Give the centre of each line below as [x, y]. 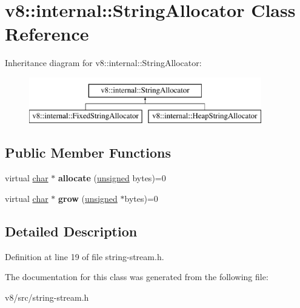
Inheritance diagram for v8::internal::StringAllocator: [103, 63]
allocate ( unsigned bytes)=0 [112, 178]
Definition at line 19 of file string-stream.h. [85, 256]
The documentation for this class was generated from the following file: [137, 277]
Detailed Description [71, 231]
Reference [47, 34]
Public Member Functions [88, 152]
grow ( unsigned [88, 198]
